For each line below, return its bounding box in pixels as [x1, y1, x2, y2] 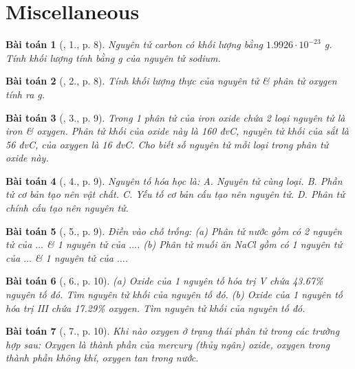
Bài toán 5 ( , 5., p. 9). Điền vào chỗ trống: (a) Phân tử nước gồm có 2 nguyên [6, 223, 343, 238]
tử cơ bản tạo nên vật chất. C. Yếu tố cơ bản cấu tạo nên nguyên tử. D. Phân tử [6, 187, 345, 201]
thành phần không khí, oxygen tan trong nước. [6, 350, 199, 365]
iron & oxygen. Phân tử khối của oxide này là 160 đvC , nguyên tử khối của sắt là [6, 124, 349, 138]
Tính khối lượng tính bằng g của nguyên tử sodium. [6, 50, 221, 65]
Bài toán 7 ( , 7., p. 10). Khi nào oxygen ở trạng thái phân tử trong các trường [6, 324, 340, 338]
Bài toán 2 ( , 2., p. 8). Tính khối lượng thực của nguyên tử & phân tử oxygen [6, 74, 337, 88]
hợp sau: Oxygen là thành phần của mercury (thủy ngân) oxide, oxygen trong [6, 337, 330, 351]
